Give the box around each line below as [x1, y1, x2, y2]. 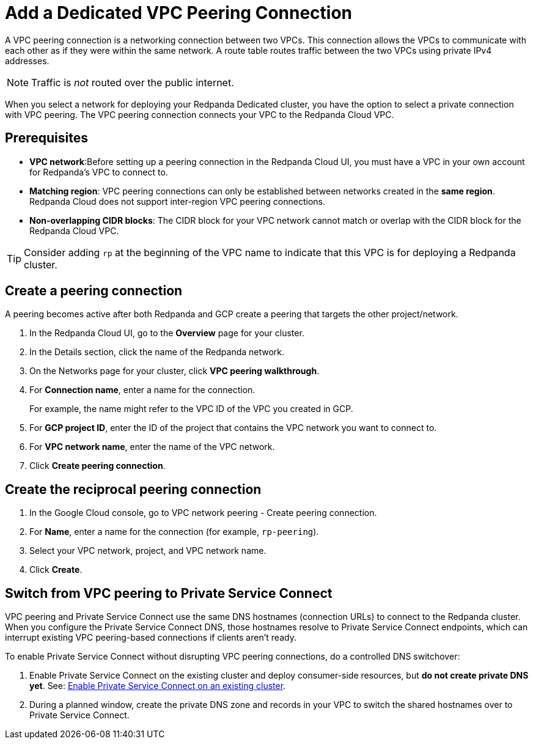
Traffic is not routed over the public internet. [31, 76, 234, 89]
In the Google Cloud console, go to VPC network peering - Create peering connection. [29, 507, 377, 518]
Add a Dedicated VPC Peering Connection [5, 2, 353, 23]
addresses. [5, 55, 50, 66]
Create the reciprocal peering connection [5, 481, 262, 497]
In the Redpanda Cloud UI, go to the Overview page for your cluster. [29, 328, 304, 339]
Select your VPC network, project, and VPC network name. [29, 545, 266, 556]
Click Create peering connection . [29, 460, 166, 471]
